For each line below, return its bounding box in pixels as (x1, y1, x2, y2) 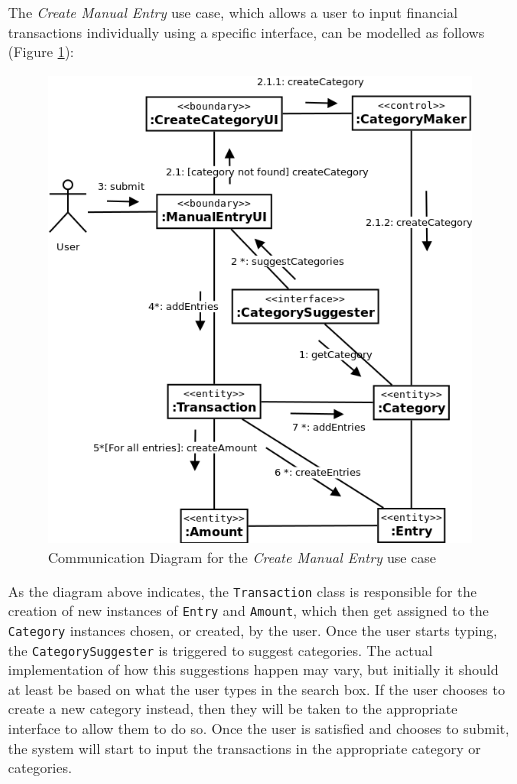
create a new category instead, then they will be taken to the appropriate (8, 698, 458, 719)
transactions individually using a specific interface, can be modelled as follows (8, 21, 485, 42)
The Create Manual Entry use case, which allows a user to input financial (8, 2, 458, 22)
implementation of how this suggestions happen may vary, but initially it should (8, 659, 499, 680)
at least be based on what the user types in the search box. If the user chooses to (8, 678, 505, 699)
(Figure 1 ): (8, 41, 74, 62)
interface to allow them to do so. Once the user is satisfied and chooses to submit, (8, 717, 510, 738)
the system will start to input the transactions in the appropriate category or (8, 737, 481, 758)
